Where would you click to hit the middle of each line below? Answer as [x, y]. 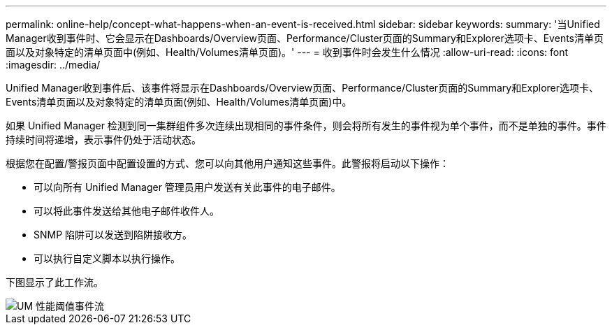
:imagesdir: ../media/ [53, 65]
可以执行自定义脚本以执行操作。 [107, 258]
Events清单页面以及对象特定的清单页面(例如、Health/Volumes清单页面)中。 [179, 102]
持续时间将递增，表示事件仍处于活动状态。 [103, 139]
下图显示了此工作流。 [54, 282]
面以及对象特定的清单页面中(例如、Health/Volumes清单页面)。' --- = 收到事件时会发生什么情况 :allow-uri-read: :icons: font [287, 52]
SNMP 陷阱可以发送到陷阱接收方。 [113, 235]
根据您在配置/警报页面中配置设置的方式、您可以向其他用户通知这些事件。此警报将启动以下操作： [228, 163]
